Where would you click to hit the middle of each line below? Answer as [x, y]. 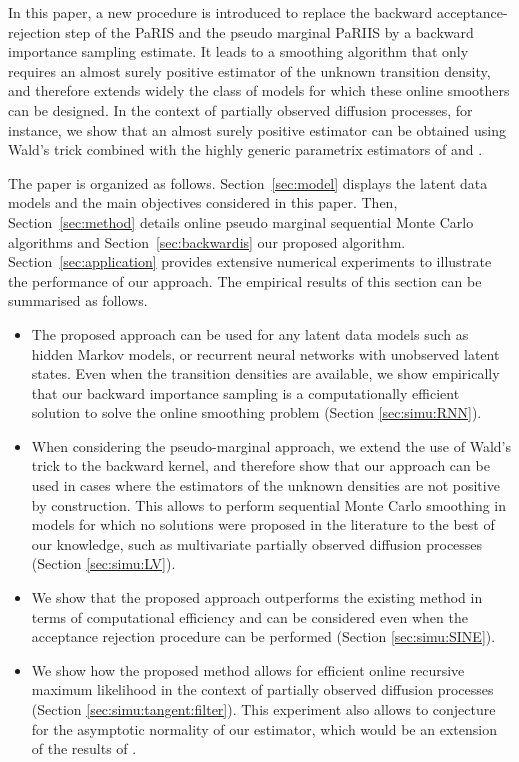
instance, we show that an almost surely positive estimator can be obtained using [257, 129]
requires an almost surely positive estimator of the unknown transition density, [249, 70]
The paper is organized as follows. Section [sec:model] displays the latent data [248, 182]
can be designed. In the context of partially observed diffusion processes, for [240, 109]
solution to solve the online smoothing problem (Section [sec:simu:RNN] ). [256, 412]
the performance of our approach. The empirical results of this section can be [245, 280]
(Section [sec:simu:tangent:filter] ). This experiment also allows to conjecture [263, 709]
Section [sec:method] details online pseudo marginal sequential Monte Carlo [241, 221]
